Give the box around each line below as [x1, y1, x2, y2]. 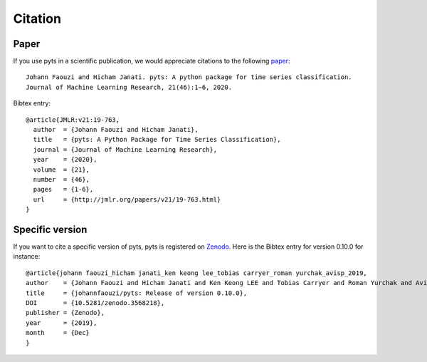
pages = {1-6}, [33, 185, 94, 194]
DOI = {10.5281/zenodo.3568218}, [26, 299, 165, 306]
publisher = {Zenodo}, [26, 309, 105, 317]
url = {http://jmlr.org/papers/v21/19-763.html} [33, 195, 221, 203]
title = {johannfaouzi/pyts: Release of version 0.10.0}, [26, 289, 248, 297]
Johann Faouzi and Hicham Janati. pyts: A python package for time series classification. [26, 73, 352, 81]
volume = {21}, [33, 165, 90, 174]
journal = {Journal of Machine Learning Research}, [33, 145, 217, 153]
